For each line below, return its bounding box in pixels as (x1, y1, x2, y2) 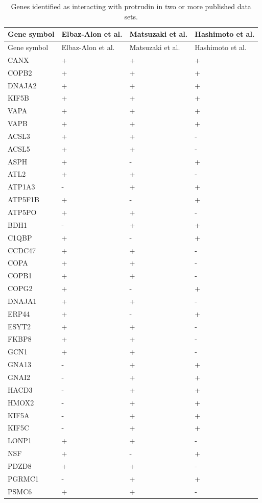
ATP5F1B (8, 194, 40, 205)
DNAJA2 (8, 80, 37, 90)
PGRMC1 (8, 473, 39, 484)
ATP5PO (8, 207, 37, 217)
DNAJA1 (8, 295, 37, 306)
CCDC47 (8, 245, 36, 255)
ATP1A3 (8, 181, 35, 192)
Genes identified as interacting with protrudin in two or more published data (11, 1, 251, 11)
